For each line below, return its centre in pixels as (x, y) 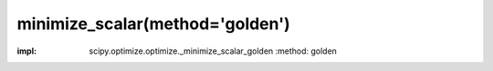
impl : (26, 51)
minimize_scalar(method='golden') (154, 24)
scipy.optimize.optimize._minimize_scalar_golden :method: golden (213, 51)
